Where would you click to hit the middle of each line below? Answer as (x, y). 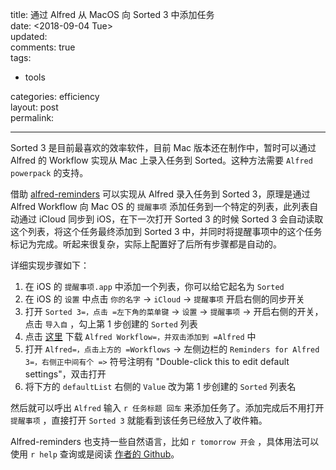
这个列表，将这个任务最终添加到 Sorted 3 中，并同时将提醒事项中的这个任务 (166, 231)
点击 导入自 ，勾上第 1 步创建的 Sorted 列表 (111, 324)
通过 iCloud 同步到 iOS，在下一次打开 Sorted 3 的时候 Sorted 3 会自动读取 (171, 219)
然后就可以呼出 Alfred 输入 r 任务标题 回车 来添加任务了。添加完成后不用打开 (167, 407)
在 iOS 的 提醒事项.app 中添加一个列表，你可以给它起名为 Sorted (154, 286)
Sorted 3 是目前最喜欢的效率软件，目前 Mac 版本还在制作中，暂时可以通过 (163, 147)
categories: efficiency (55, 96)
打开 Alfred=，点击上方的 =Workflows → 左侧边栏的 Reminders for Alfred (172, 349)
